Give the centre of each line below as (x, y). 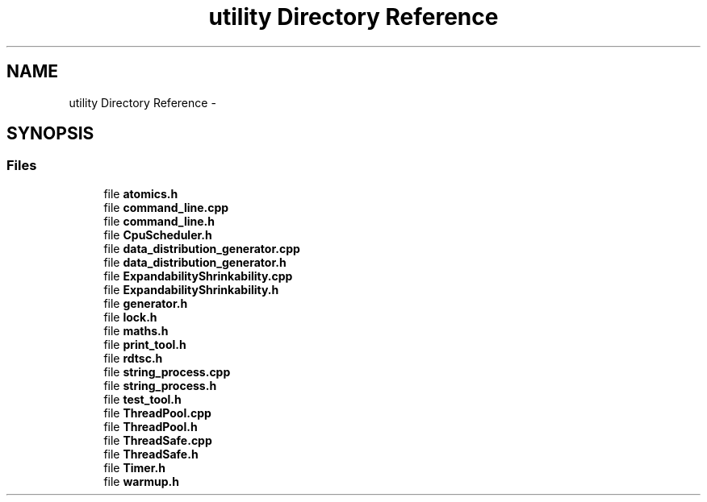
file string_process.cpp (167, 371)
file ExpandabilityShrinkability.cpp (198, 276)
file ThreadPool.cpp (157, 413)
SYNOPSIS (50, 134)
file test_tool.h (142, 399)
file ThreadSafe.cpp (158, 440)
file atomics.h (141, 193)
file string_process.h (160, 385)
